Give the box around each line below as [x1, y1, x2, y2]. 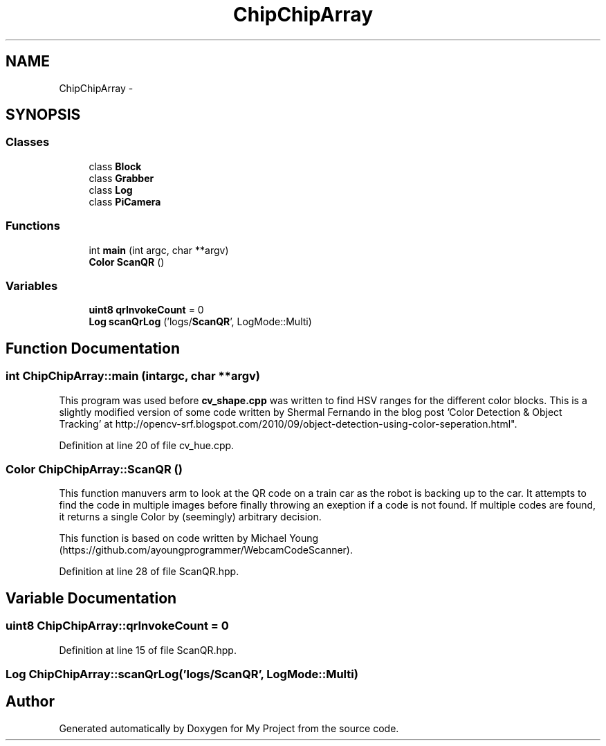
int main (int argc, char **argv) [89, 244, 229, 256]
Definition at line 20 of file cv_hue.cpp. [59, 439, 235, 451]
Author [6, 693, 55, 711]
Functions [6, 219, 60, 233]
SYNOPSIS [6, 106, 81, 124]
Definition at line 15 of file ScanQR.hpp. [59, 644, 237, 656]
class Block [89, 160, 142, 172]
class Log [89, 183, 133, 196]
